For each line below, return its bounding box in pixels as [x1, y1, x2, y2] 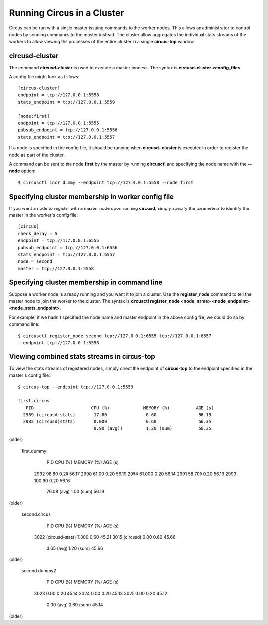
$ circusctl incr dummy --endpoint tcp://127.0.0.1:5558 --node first [18, 179, 194, 185]
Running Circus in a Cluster [9, 7, 124, 18]
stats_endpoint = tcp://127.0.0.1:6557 [18, 251, 115, 257]
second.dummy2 [21, 568, 57, 574]
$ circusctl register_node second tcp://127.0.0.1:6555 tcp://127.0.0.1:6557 [18, 333, 212, 339]
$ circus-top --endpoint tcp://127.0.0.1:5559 [18, 384, 134, 390]
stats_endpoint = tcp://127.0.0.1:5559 [18, 99, 115, 105]
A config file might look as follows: [9, 73, 80, 79]
